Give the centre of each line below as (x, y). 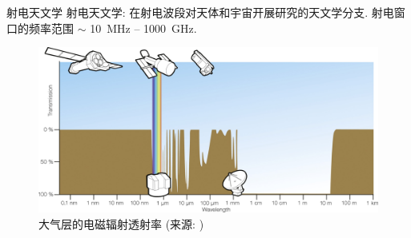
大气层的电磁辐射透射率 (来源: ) (121, 223)
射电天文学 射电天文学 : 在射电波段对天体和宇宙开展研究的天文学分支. (187, 12)
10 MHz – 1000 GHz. (143, 28)
